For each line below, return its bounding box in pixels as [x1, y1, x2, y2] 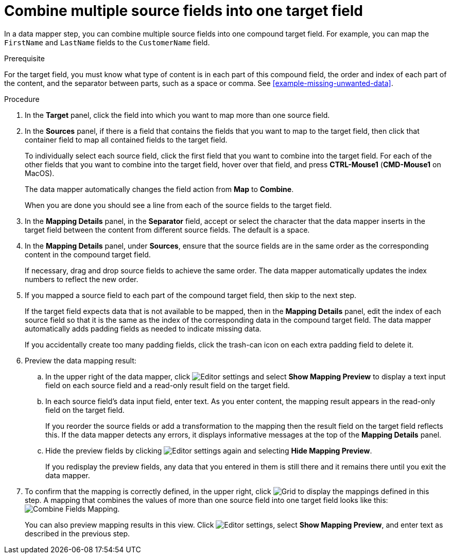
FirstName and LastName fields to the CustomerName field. [4, 38, 210, 47]
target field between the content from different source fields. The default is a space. [25, 225, 310, 234]
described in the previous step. [25, 529, 130, 538]
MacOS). [25, 168, 55, 178]
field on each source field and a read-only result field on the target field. [45, 380, 290, 390]
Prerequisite [4, 54, 45, 63]
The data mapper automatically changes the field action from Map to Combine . [25, 184, 294, 194]
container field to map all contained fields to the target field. [25, 135, 228, 144]
